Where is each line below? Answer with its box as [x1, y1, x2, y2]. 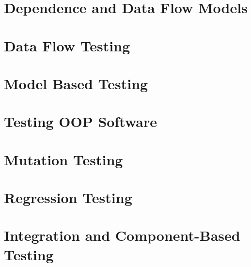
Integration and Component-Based [4, 225, 240, 245]
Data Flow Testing [4, 35, 130, 55]
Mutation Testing [4, 149, 123, 169]
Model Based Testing [4, 73, 148, 93]
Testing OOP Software [4, 111, 157, 131]
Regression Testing [4, 188, 132, 207]
